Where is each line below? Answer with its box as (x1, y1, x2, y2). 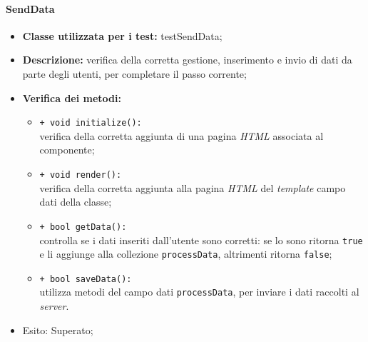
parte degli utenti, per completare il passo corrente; (22, 66, 247, 81)
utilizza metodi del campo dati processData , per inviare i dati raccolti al (39, 284, 359, 299)
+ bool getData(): (39, 221, 127, 232)
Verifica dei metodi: (22, 90, 121, 105)
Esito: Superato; (22, 322, 93, 337)
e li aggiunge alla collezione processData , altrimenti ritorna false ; (39, 246, 332, 261)
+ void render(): (39, 170, 122, 181)
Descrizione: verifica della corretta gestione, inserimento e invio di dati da (22, 52, 352, 67)
